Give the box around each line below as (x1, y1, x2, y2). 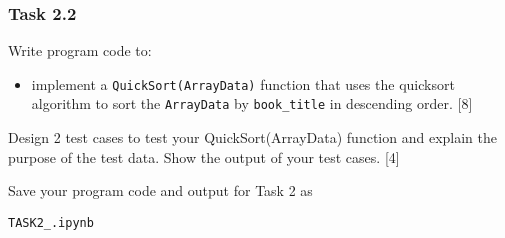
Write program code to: (8, 40, 152, 61)
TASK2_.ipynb (8, 215, 94, 230)
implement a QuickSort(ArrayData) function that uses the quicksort (31, 73, 455, 94)
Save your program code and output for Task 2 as (8, 180, 313, 201)
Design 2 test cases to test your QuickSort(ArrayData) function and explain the (8, 127, 497, 148)
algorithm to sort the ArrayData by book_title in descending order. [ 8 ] (31, 93, 473, 114)
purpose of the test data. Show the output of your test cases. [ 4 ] (8, 146, 400, 167)
